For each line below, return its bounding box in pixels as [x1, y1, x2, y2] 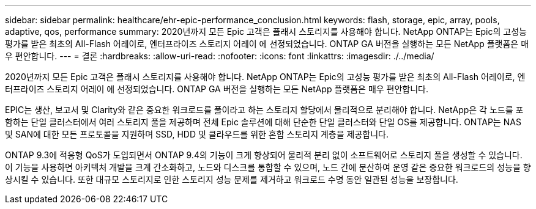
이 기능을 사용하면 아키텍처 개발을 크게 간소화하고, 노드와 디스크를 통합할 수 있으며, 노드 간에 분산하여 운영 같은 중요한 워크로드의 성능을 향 [5, 162, 531, 172]
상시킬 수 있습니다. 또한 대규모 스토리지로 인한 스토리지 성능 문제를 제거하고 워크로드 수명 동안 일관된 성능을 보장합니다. [5, 174, 458, 185]
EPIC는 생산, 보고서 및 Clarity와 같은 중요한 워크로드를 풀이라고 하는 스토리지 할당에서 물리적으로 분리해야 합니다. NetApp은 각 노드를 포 [5, 105, 524, 115]
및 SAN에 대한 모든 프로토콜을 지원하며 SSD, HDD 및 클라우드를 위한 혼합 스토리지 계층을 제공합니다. [5, 129, 389, 139]
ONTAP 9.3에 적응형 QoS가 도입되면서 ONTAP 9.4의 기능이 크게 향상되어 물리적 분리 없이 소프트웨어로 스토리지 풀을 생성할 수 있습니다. [5, 150, 523, 160]
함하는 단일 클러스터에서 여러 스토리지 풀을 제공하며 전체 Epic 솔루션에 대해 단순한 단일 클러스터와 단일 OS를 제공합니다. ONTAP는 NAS [5, 117, 521, 127]
